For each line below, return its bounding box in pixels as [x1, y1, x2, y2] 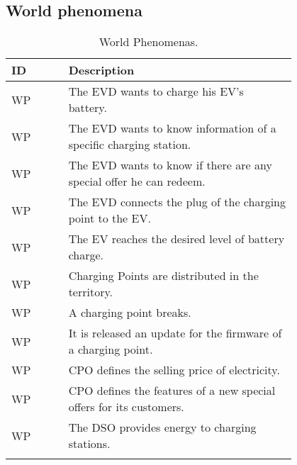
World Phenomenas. [99, 33, 198, 50]
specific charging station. [68, 136, 191, 153]
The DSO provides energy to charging [68, 419, 257, 436]
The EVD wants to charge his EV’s [68, 83, 244, 100]
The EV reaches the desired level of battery [68, 230, 285, 247]
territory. [68, 284, 113, 301]
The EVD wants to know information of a [68, 120, 276, 137]
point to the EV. [68, 210, 151, 227]
